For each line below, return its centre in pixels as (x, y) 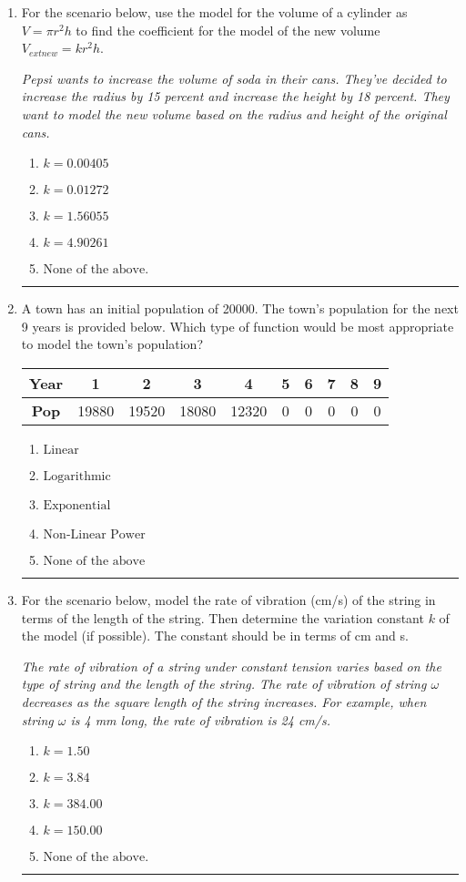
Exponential (77, 505)
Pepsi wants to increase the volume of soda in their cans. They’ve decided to (234, 78)
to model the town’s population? (112, 344)
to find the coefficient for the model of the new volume (228, 30)
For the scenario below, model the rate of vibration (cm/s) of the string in (228, 599)
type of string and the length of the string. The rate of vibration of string (224, 684)
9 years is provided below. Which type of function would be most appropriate (238, 326)
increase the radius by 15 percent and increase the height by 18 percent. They (235, 96)
